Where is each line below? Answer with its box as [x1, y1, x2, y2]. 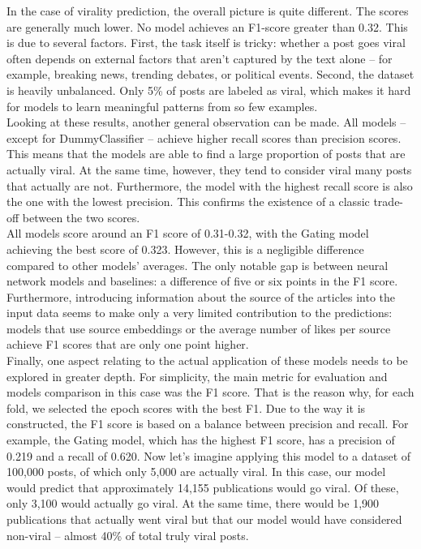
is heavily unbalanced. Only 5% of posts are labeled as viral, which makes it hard [6, 81, 411, 98]
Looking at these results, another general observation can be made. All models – [6, 114, 406, 131]
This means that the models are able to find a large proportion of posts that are [6, 145, 406, 162]
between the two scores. [22, 208, 140, 225]
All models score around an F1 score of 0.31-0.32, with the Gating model [6, 225, 369, 242]
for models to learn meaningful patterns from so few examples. [6, 97, 318, 114]
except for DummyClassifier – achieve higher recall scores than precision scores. [6, 129, 402, 146]
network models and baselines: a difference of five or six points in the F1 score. [6, 272, 398, 290]
